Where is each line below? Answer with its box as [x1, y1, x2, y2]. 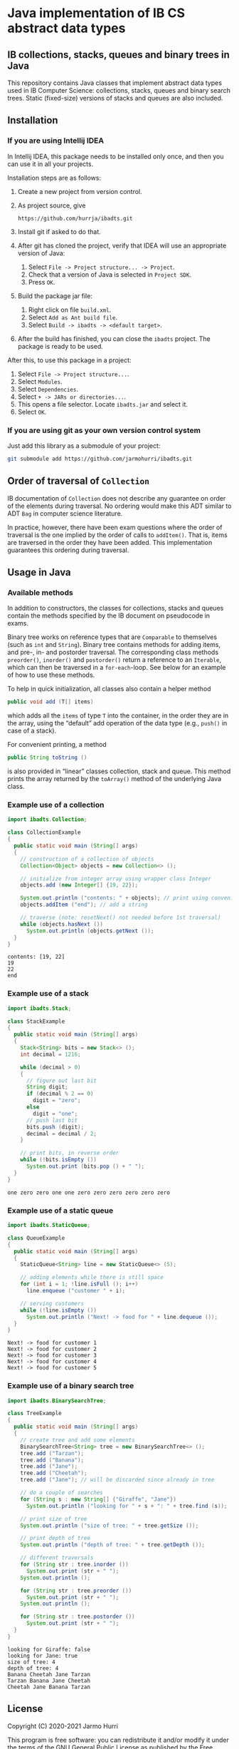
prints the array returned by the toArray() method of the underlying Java [7, 775, 222, 783]
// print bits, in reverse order [20, 1150, 119, 1157]
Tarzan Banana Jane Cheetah [7, 1677, 91, 1684]
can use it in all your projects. [7, 159, 94, 168]
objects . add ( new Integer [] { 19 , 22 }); [20, 882, 139, 889]
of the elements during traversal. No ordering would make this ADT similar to [7, 501, 232, 510]
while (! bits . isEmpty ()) [20, 1156, 97, 1163]
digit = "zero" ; [33, 1097, 81, 1104]
